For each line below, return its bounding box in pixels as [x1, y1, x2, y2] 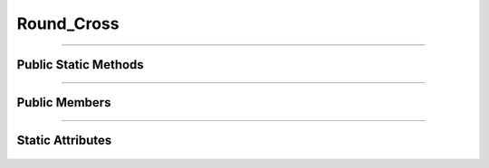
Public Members [16, 95, 111, 110]
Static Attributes [16, 133, 112, 148]
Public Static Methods [16, 57, 144, 72]
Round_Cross [16, 14, 120, 33]
